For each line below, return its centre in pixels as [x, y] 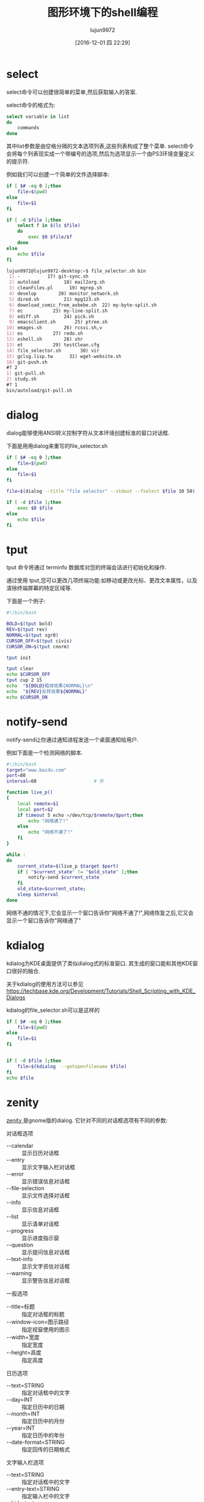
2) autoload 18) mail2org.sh [57, 283]
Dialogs [16, 997]
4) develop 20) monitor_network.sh [64, 294]
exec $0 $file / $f [50, 237]
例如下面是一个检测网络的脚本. [45, 753]
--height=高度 [24, 1352]
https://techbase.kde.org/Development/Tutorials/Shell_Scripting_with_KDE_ [101, 991]
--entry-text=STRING [33, 1489]
